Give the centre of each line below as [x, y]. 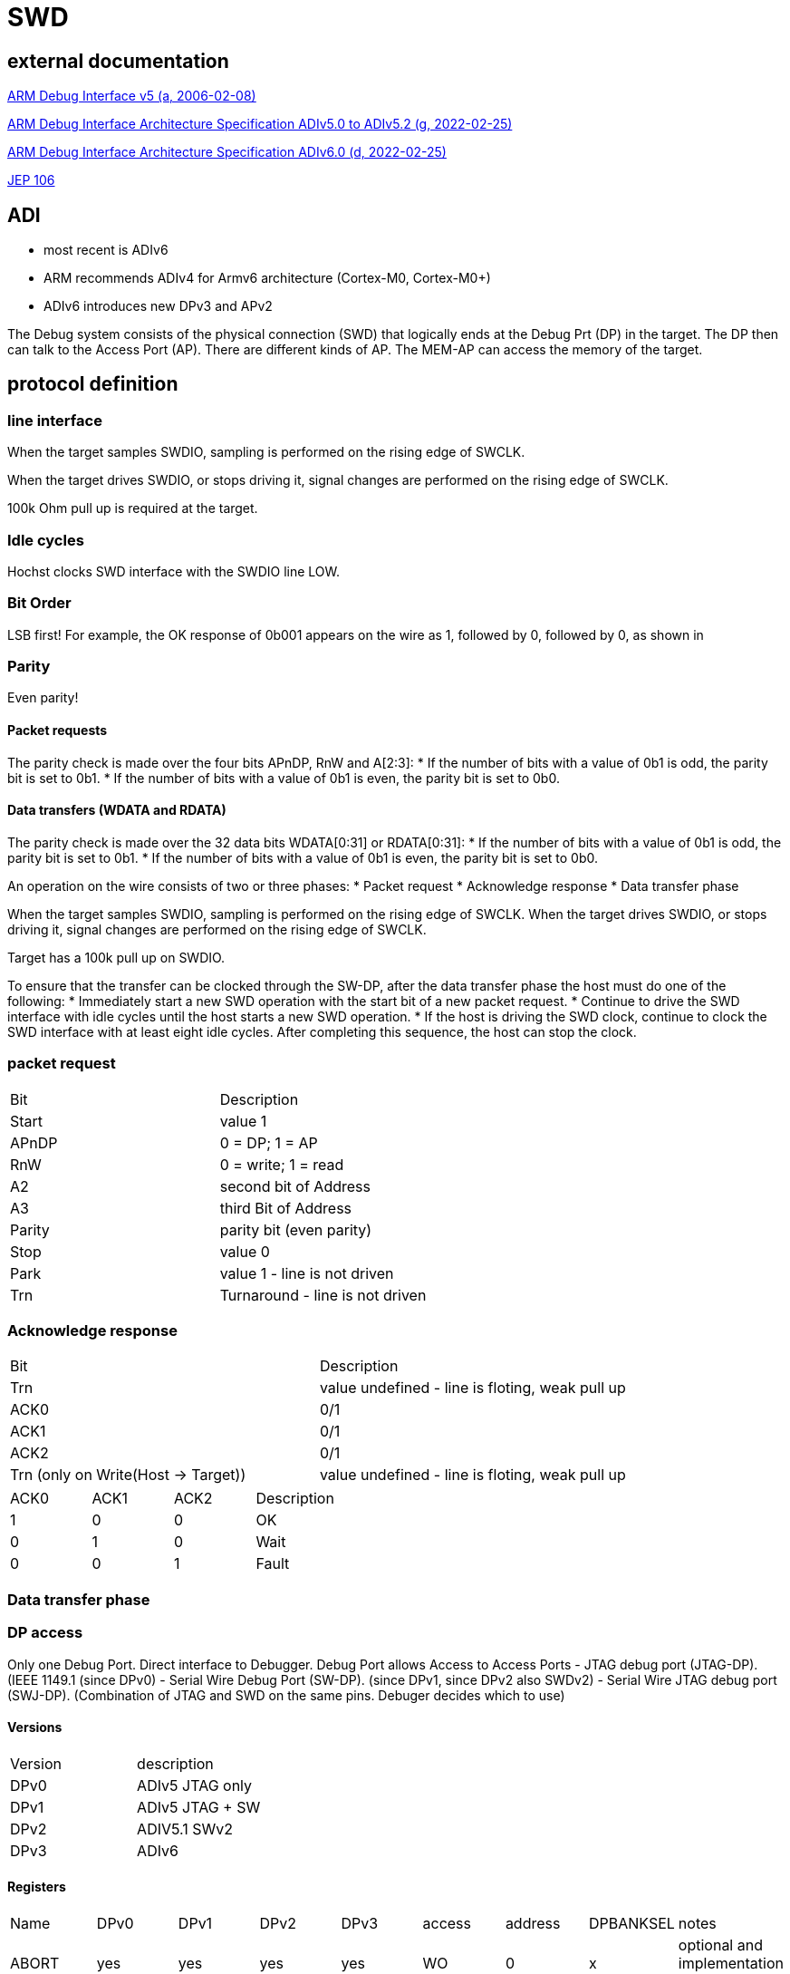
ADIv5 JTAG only [195, 1785]
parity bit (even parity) [296, 1229]
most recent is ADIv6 [106, 250]
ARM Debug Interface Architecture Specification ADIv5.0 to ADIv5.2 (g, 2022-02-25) [260, 124]
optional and [720, 1945]
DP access [45, 1633]
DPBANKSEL [631, 1923]
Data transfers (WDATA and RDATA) [117, 810]
